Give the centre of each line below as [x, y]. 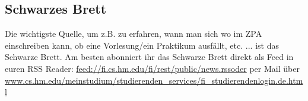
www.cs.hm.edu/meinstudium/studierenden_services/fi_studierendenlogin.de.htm [154, 80]
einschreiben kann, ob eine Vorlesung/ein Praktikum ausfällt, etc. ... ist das [142, 45]
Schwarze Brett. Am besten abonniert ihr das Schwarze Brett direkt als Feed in [149, 57]
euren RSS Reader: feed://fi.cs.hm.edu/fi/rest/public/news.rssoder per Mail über [152, 68]
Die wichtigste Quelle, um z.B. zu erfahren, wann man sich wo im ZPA [134, 34]
